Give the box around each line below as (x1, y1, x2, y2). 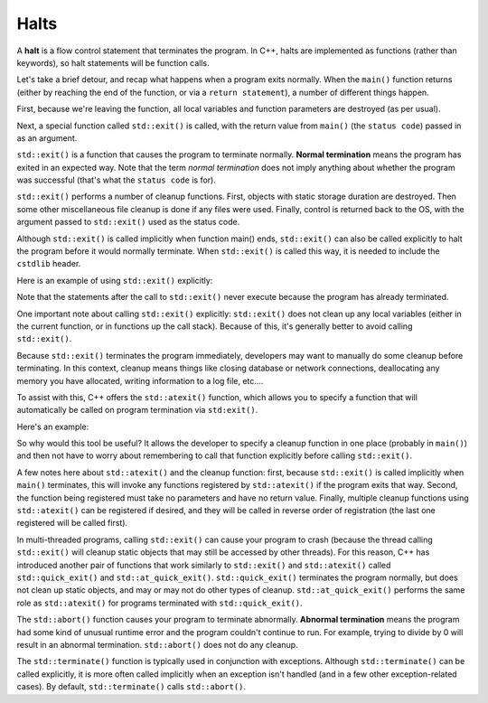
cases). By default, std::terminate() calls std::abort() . (16, 681, 247, 692)
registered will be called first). (16, 518, 128, 529)
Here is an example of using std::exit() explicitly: (16, 275, 213, 286)
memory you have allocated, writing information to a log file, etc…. (16, 375, 264, 386)
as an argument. (16, 132, 78, 144)
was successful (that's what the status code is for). (16, 174, 216, 185)
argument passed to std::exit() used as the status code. (16, 217, 240, 228)
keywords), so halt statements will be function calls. (16, 57, 210, 68)
